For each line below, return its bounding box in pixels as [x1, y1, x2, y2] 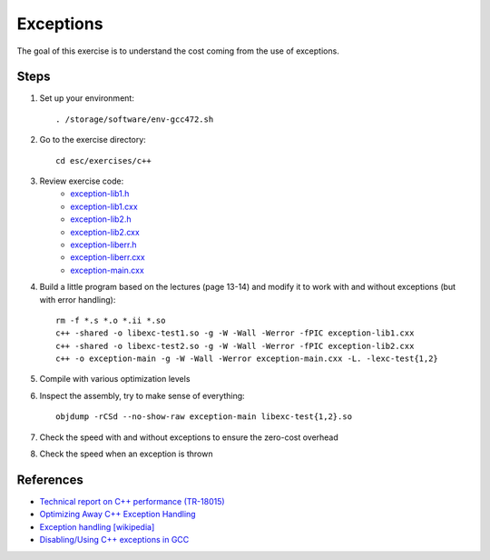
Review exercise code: [39, 175, 124, 186]
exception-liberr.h [70, 239, 137, 250]
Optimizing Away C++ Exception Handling [39, 509, 196, 520]
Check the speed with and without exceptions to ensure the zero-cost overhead [39, 432, 339, 443]
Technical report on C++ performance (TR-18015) [39, 495, 226, 506]
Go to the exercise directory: [39, 135, 147, 145]
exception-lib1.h [70, 188, 130, 199]
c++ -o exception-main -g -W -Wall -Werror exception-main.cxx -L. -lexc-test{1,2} [55, 354, 439, 364]
